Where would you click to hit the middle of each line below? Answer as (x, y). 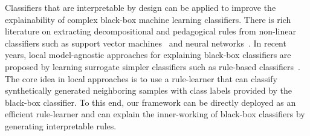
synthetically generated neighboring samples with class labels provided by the (149, 90)
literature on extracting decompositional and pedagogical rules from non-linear (150, 31)
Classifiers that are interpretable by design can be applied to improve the (140, 7)
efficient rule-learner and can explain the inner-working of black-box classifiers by (155, 114)
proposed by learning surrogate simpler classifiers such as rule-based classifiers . (153, 66)
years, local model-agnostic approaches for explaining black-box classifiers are (148, 55)
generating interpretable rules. (61, 125)
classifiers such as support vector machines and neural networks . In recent (146, 43)
